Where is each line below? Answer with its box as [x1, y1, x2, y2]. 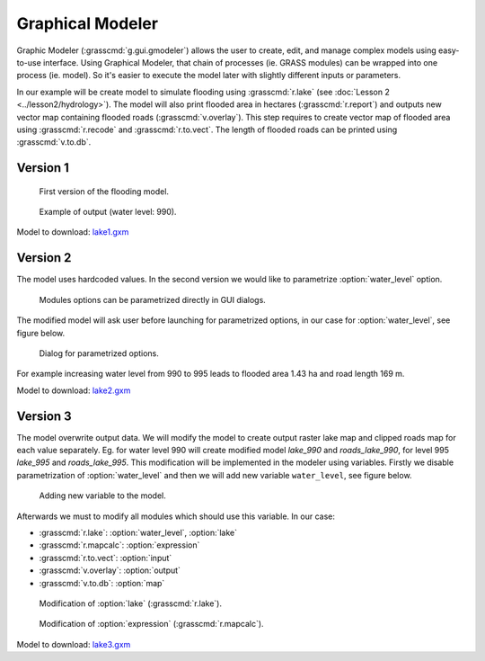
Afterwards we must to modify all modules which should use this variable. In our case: [16, 511, 336, 522]
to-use [16, 57, 42, 67]
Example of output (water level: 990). [39, 207, 177, 218]
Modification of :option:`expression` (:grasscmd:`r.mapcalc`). [39, 619, 264, 630]
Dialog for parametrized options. [39, 347, 159, 359]
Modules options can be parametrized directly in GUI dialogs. [39, 294, 267, 305]
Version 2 [16, 250, 72, 265]
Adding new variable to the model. [39, 490, 166, 501]
